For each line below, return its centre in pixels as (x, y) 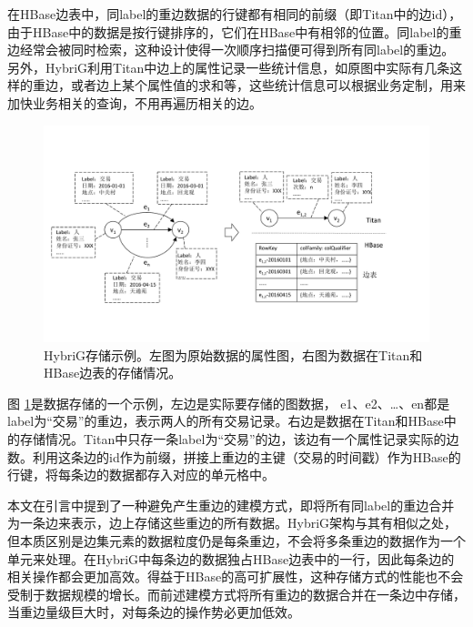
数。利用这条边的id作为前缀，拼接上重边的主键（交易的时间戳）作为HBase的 (234, 456)
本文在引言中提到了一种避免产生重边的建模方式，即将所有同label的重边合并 (231, 505)
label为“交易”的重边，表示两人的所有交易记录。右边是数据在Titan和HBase (226, 421)
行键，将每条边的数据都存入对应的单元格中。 (141, 475)
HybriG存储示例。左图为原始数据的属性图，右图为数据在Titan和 (233, 354)
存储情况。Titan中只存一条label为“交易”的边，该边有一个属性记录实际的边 (239, 439)
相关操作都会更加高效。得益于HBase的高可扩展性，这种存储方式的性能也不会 (236, 576)
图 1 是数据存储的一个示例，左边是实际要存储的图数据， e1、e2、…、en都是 (229, 403)
